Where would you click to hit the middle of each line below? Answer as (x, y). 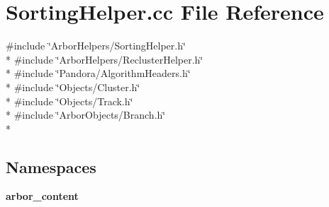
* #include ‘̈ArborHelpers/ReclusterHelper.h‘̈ (105, 59)
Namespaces (51, 166)
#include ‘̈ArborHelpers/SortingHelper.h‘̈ (96, 46)
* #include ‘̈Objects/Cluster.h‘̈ (73, 87)
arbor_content (42, 196)
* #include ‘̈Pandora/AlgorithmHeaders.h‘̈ (98, 73)
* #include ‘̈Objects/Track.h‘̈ (69, 101)
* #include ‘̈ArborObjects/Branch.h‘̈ (86, 115)
